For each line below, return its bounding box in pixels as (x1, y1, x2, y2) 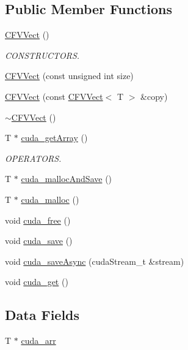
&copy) (140, 89, 168, 102)
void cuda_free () (5, 213, 71, 226)
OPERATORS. (5, 151, 62, 164)
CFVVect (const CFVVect (5, 89, 103, 102)
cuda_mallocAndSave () (21, 172, 112, 185)
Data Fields (5, 305, 80, 324)
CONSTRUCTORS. (5, 48, 80, 61)
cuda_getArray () (21, 131, 88, 144)
